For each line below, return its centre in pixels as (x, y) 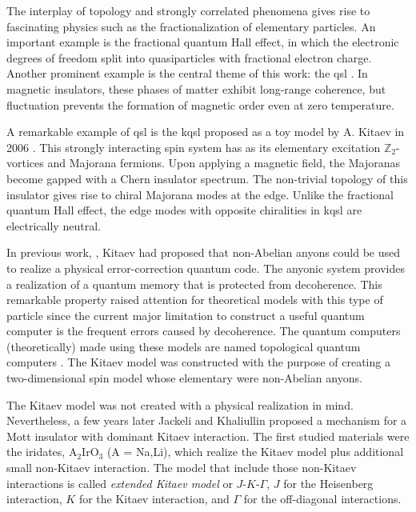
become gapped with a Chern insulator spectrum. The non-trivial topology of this (207, 178)
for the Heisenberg (328, 483)
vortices (25, 163)
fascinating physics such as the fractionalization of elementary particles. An (191, 26)
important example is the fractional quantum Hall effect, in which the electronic (203, 42)
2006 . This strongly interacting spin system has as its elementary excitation (194, 147)
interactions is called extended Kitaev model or (120, 483)
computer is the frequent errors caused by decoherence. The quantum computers (204, 331)
